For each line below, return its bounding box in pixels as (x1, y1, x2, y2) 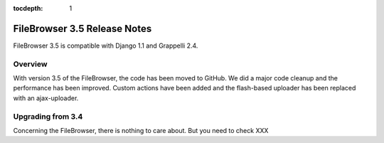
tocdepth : (13, 4, 43, 12)
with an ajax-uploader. (13, 93, 79, 102)
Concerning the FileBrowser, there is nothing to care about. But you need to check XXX (13, 126, 269, 134)
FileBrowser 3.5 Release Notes (13, 22, 152, 35)
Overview (13, 59, 48, 69)
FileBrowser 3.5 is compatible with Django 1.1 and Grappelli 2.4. (13, 41, 198, 50)
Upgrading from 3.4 (13, 111, 83, 121)
